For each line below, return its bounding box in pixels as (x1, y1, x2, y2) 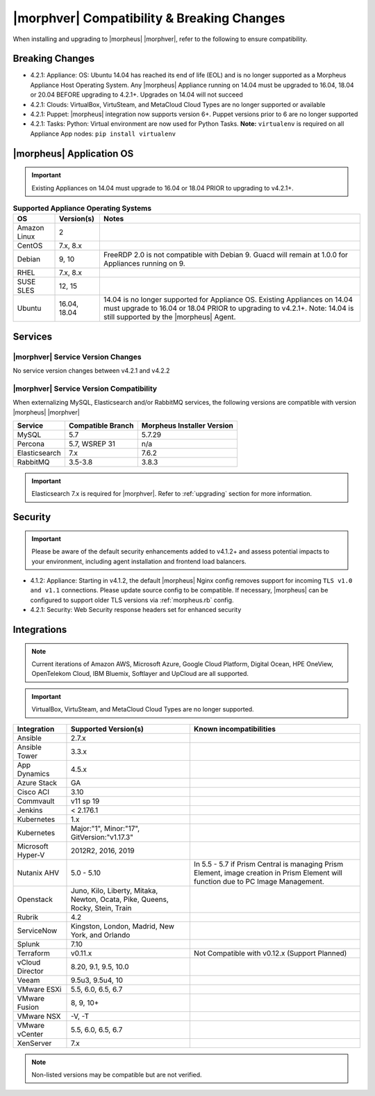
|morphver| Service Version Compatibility (12, 383, 158, 393)
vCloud (17, 957, 41, 967)
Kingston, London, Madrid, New (70, 921, 175, 931)
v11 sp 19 (70, 796, 100, 806)
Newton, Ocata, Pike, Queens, (70, 894, 169, 904)
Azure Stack (17, 777, 58, 787)
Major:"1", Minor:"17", (70, 823, 140, 833)
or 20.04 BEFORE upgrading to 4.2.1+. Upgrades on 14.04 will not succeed (30, 90, 243, 99)
